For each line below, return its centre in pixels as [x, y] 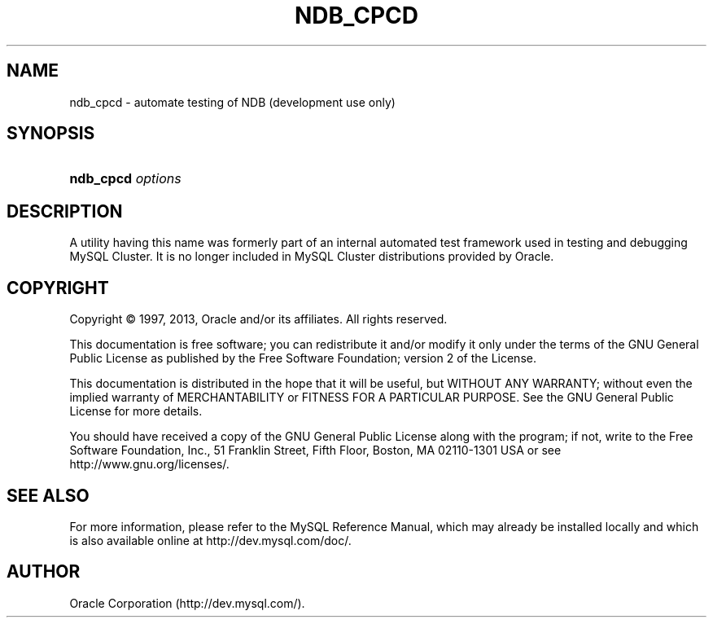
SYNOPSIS [51, 134]
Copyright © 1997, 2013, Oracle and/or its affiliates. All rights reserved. [258, 319]
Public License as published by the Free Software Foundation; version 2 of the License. [303, 358]
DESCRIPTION [65, 211]
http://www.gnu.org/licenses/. [149, 464]
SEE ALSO [48, 495]
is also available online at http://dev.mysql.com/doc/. [210, 540]
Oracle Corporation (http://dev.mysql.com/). [187, 603]
